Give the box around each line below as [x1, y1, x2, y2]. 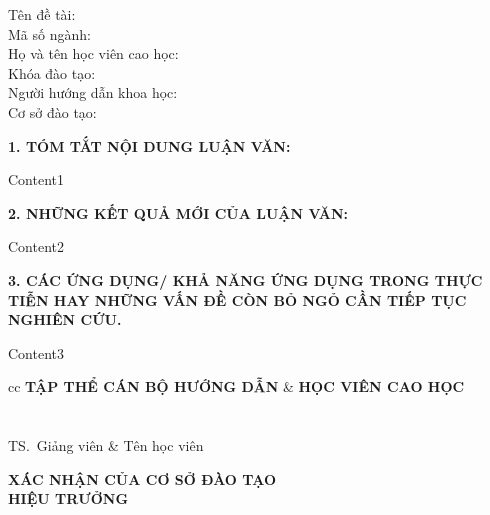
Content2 [8, 236, 64, 257]
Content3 [8, 342, 64, 363]
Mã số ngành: [8, 23, 91, 44]
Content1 [8, 169, 64, 190]
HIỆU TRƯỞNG [8, 488, 129, 509]
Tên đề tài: [8, 4, 76, 24]
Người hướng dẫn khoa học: [8, 82, 178, 103]
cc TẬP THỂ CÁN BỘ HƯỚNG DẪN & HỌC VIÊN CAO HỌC [8, 376, 465, 397]
